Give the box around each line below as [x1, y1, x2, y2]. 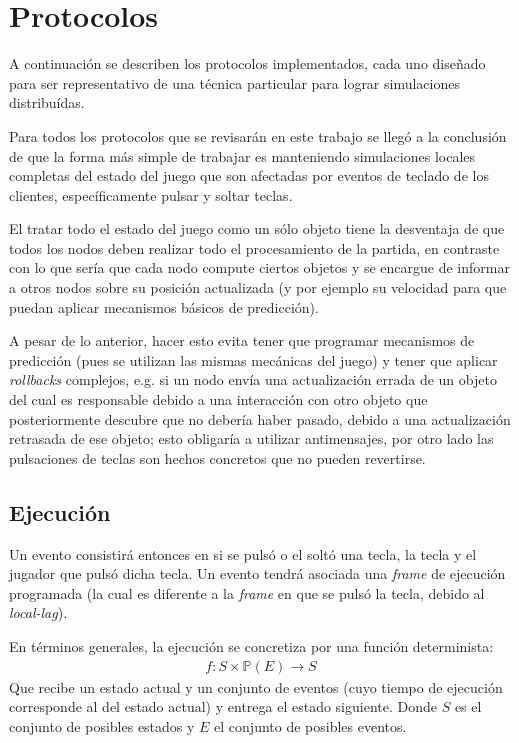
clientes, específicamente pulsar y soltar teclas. [9, 184, 293, 205]
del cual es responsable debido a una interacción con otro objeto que [9, 389, 428, 410]
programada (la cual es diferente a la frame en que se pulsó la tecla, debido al [9, 582, 485, 603]
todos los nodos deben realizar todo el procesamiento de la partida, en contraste [9, 237, 500, 258]
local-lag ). [9, 602, 68, 623]
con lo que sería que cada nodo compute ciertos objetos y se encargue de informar [9, 257, 510, 278]
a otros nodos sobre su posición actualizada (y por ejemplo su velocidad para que [9, 277, 507, 298]
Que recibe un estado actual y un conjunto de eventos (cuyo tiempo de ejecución [9, 676, 503, 697]
